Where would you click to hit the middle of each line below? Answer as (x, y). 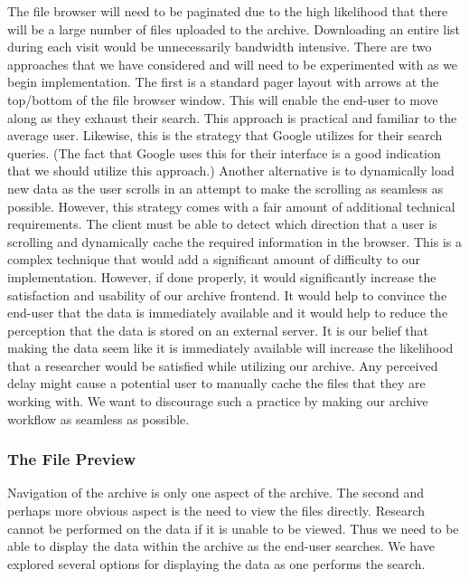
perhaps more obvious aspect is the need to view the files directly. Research (216, 511)
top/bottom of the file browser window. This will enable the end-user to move (223, 99)
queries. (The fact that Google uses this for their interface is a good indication (224, 152)
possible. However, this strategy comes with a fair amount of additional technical (231, 206)
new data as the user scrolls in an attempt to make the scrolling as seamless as (225, 188)
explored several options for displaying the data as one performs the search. (216, 563)
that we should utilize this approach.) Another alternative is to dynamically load (231, 171)
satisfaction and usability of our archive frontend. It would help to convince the (227, 294)
